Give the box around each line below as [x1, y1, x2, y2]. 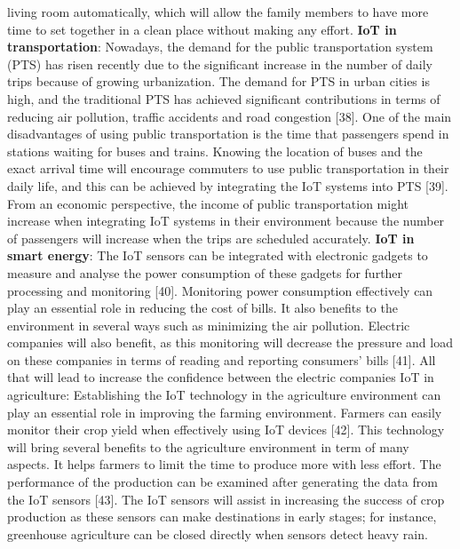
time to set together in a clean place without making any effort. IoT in [7, 20, 397, 38]
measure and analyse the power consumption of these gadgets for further [7, 263, 403, 282]
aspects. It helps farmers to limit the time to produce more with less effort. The [7, 455, 441, 473]
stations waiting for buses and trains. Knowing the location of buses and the [7, 141, 423, 160]
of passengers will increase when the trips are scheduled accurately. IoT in [7, 228, 415, 247]
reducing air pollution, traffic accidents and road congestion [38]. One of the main [7, 107, 452, 125]
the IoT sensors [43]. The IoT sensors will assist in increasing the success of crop [7, 489, 445, 508]
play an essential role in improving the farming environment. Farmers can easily [7, 402, 442, 421]
